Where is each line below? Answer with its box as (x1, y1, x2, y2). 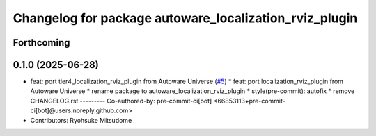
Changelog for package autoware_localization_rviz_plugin (13, 10, 358, 26)
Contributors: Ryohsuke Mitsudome (30, 116, 132, 124)
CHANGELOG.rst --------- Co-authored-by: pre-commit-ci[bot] (30, 96, 212, 105)
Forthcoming (13, 37, 70, 49)
